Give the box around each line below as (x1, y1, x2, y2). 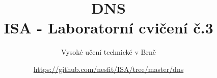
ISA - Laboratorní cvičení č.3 (4, 17, 213, 38)
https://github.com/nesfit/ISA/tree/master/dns (33, 63, 184, 74)
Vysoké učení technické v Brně (61, 47, 156, 57)
